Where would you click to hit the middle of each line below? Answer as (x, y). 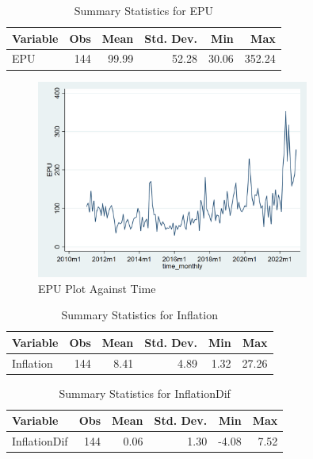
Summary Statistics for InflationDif (145, 393)
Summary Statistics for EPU (143, 10)
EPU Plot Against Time (97, 288)
